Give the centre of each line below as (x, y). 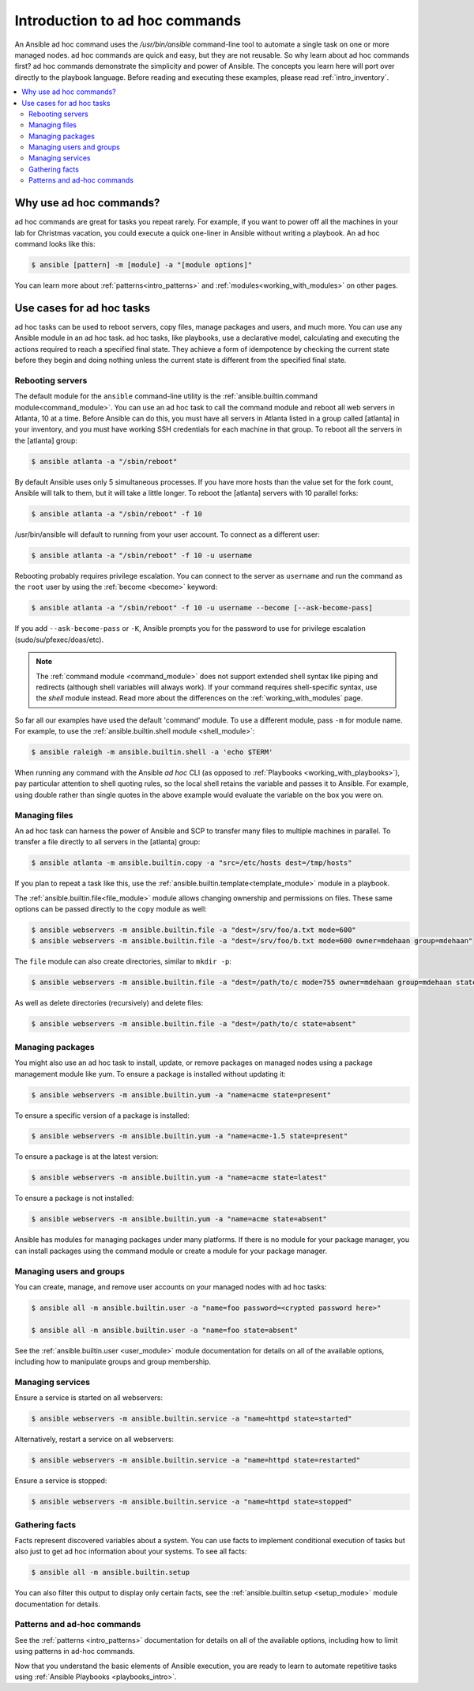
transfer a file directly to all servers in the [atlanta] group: (107, 842)
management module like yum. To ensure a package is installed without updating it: (150, 1074)
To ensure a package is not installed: (74, 1198)
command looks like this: (55, 243)
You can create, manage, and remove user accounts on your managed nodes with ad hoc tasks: (171, 1287)
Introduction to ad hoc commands (128, 21)
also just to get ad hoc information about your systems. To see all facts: (131, 1551)
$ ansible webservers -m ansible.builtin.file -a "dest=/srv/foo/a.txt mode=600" (194, 930)
